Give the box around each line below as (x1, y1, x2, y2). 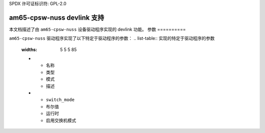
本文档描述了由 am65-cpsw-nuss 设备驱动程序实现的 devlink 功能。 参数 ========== (9, 26, 186, 32)
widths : (21, 47, 38, 53)
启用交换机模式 (46, 117, 76, 123)
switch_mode (46, 97, 75, 103)
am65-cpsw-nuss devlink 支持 (9, 13, 105, 22)
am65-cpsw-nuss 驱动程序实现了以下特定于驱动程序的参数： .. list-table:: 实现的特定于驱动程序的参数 (9, 35, 215, 41)
